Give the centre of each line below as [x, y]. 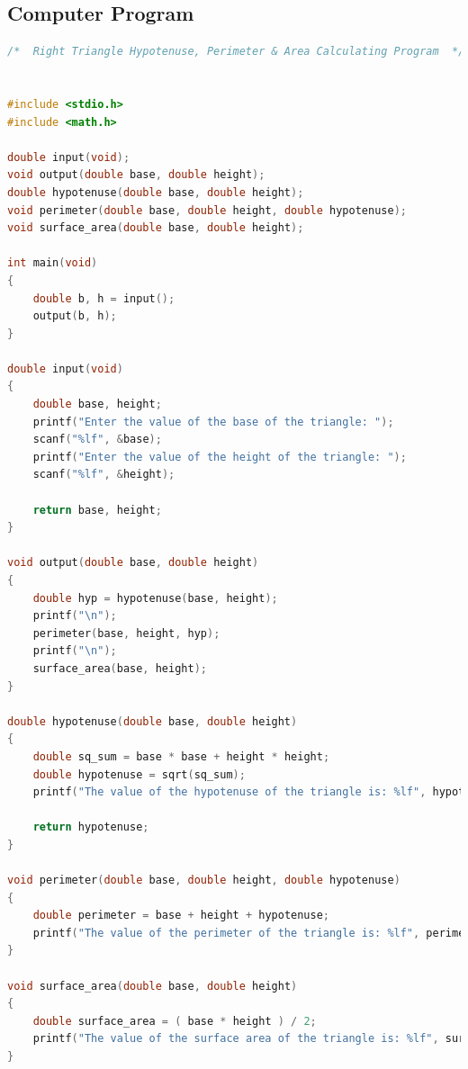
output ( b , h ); [75, 316]
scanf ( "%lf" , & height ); [104, 475]
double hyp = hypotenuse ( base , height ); [155, 598]
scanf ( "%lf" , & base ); [97, 440]
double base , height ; [97, 404]
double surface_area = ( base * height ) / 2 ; [175, 1021]
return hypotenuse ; [91, 827]
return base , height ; [97, 510]
